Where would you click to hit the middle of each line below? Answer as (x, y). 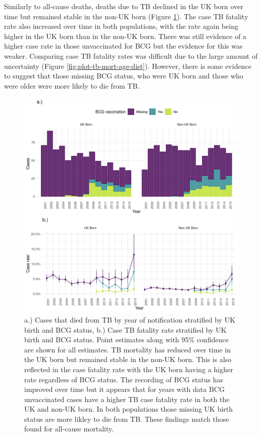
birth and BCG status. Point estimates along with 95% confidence (126, 340)
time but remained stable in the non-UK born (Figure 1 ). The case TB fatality (126, 16)
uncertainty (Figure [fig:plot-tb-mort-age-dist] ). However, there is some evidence (128, 66)
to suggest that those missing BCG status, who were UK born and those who (124, 76)
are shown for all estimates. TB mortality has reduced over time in (127, 349)
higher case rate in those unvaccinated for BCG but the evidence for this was (123, 46)
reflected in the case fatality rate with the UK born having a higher (129, 369)
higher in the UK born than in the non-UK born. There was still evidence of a (125, 36)
